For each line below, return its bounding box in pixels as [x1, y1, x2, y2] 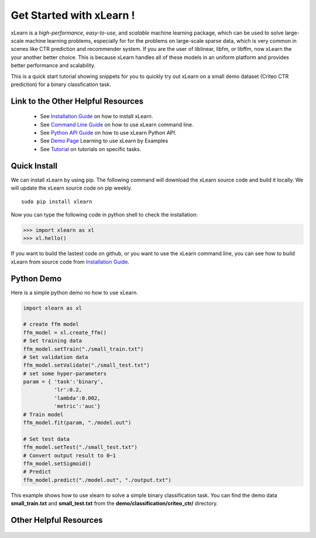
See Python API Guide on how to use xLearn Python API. [40, 129, 177, 136]
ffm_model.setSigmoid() [23, 460, 92, 467]
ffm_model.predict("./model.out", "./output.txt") [23, 477, 172, 483]
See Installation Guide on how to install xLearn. [40, 113, 153, 120]
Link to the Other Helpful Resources [11, 96, 144, 106]
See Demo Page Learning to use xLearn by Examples [40, 138, 169, 145]
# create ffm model [23, 321, 79, 328]
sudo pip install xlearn [21, 198, 92, 205]
